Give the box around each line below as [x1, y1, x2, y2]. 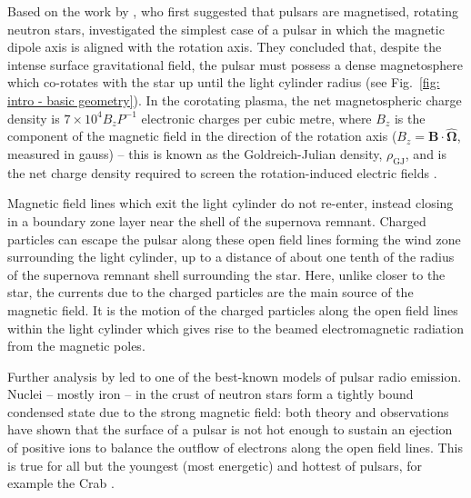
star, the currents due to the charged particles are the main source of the [7, 283, 414, 302]
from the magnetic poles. [7, 336, 145, 355]
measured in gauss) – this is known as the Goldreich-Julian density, [7, 144, 383, 163]
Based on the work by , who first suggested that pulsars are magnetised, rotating [7, 2, 458, 20]
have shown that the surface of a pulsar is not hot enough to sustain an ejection [7, 420, 453, 439]
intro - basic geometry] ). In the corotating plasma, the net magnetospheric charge [7, 90, 462, 109]
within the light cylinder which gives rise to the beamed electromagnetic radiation [7, 318, 464, 337]
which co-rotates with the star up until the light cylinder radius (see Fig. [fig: [7, 73, 440, 92]
